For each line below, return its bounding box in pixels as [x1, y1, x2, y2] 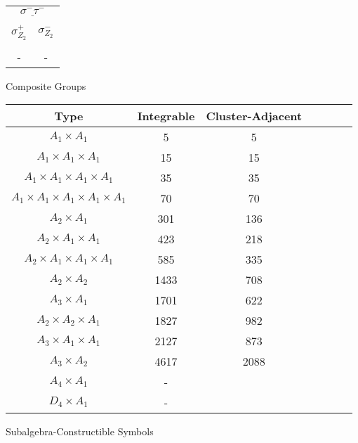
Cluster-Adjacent [206, 108, 303, 124]
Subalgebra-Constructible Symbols [6, 424, 154, 439]
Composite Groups [6, 78, 86, 93]
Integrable [137, 108, 195, 124]
